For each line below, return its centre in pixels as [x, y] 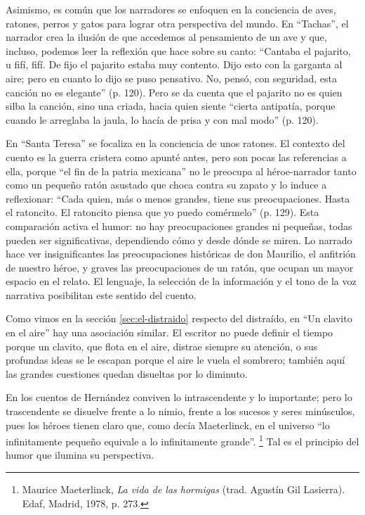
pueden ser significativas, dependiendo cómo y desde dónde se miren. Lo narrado [179, 240]
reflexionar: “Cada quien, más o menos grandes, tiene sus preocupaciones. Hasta [178, 198]
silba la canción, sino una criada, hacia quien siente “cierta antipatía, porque [171, 106]
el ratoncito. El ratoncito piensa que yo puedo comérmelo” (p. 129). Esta [162, 212]
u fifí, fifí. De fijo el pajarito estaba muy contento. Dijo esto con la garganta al [174, 64]
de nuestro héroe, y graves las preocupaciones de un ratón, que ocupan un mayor [180, 267]
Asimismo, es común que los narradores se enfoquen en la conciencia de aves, [171, 9]
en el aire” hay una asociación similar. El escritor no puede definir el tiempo [170, 332]
